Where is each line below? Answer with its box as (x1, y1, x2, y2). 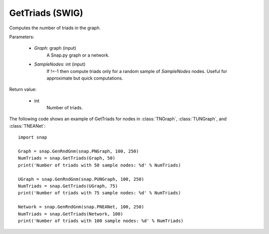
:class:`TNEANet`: (9, 123, 46, 129)
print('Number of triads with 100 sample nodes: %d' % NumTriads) (18, 218, 184, 224)
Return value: (9, 86, 37, 92)
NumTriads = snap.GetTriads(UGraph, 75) (18, 183, 118, 189)
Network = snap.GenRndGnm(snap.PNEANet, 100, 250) (18, 204, 144, 210)
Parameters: (9, 34, 34, 40)
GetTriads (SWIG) (9, 7, 83, 18)
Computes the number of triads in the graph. (9, 25, 101, 31)
